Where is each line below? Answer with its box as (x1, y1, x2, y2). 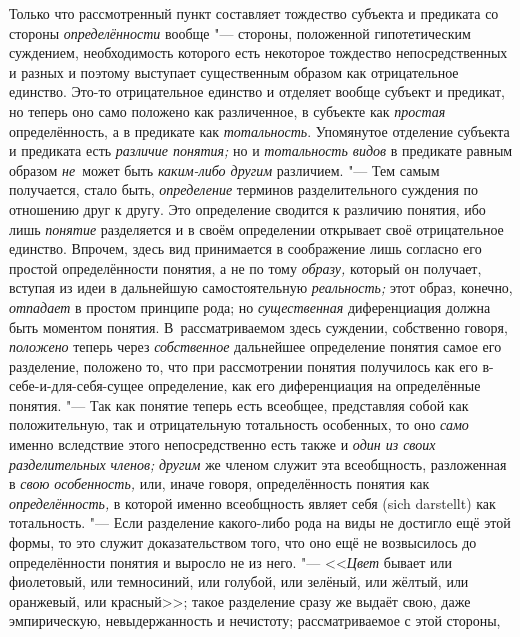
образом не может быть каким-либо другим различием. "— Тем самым (9, 159, 440, 180)
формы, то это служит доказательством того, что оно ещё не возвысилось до (9, 532, 477, 553)
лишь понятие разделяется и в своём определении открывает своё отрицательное (9, 218, 504, 239)
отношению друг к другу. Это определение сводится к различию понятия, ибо (9, 198, 486, 219)
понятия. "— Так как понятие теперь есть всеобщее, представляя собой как (9, 394, 469, 415)
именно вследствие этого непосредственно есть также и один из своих (9, 434, 436, 455)
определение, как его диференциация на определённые (148, 375, 481, 396)
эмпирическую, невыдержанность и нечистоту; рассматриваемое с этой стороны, (9, 610, 501, 631)
